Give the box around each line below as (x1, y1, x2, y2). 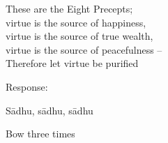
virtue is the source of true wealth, (6, 29, 153, 43)
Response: (6, 79, 48, 93)
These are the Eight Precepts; (6, 1, 133, 15)
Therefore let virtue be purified (6, 56, 139, 70)
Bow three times (6, 126, 75, 141)
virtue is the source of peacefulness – (6, 42, 162, 57)
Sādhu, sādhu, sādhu (6, 103, 93, 117)
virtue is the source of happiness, (6, 15, 146, 29)
